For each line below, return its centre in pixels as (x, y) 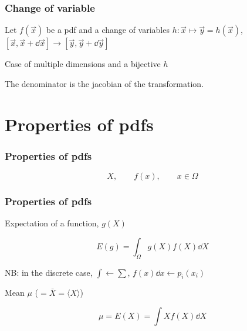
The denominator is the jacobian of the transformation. (104, 83)
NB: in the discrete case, (49, 272)
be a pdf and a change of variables (108, 30)
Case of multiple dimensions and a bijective (83, 64)
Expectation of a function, (52, 223)
